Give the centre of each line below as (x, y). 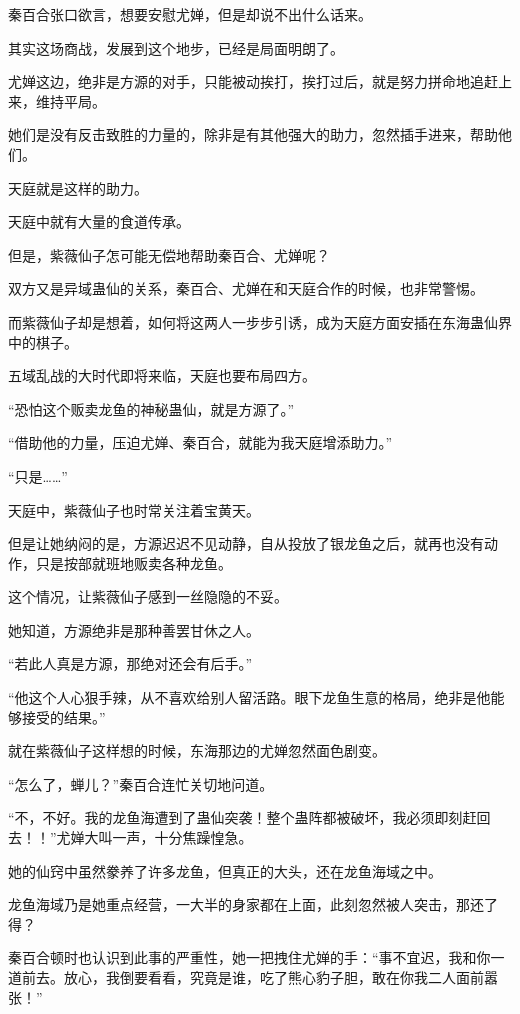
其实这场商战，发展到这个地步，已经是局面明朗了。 (176, 47)
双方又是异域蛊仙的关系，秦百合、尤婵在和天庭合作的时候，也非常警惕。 (246, 288)
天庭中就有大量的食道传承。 (99, 221)
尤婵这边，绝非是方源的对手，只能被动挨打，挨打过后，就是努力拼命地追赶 (253, 81)
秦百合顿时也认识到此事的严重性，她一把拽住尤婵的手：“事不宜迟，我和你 (249, 957)
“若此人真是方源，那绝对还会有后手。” (130, 663)
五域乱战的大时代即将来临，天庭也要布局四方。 (162, 375)
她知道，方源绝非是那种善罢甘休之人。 (134, 629)
